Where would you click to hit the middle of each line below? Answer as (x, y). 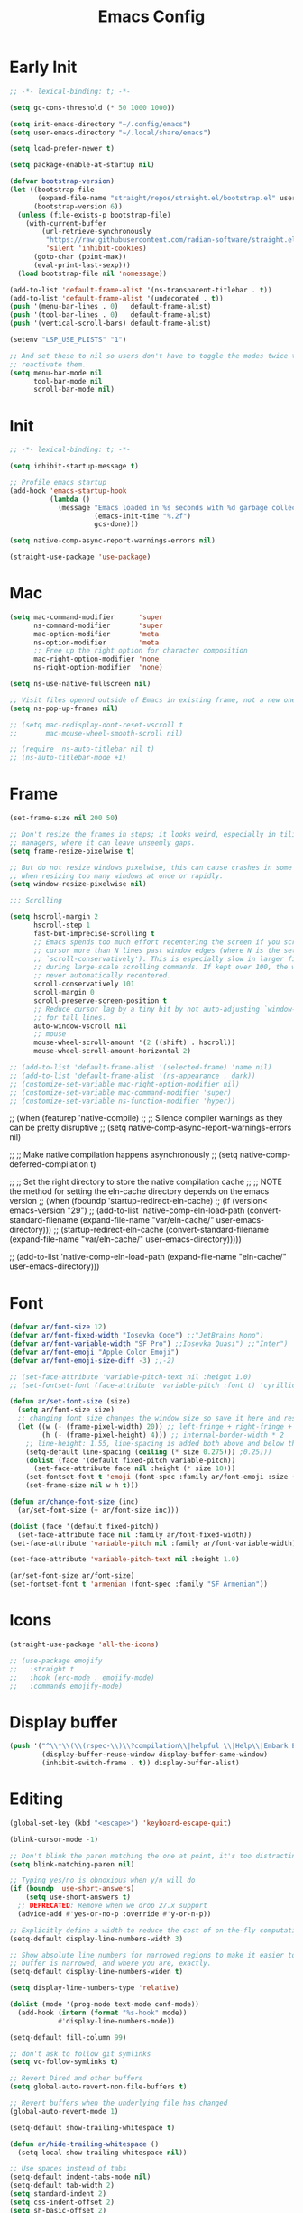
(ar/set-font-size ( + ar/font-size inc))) (98, 1510)
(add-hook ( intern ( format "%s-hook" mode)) (102, 2013)
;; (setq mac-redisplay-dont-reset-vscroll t (96, 725)
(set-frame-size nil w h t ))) (83, 1486)
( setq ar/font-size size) (66, 1410)
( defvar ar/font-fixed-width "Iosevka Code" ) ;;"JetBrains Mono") (137, 1336)
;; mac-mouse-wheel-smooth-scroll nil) (96, 733)
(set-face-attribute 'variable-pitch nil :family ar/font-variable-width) (153, 1543)
